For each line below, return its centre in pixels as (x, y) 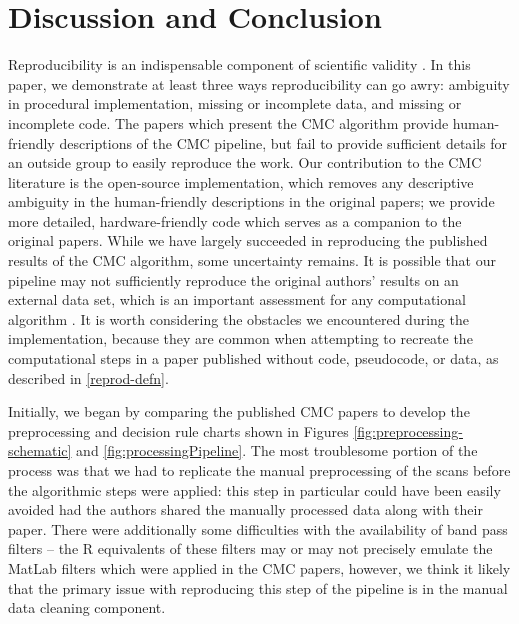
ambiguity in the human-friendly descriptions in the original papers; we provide (251, 201)
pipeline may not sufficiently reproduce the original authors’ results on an (233, 279)
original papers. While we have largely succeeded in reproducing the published (248, 240)
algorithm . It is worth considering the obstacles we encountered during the (238, 318)
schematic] (40, 450)
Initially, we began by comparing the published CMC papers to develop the (239, 411)
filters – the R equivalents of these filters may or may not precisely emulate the (250, 548)
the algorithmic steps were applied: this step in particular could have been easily (254, 489)
